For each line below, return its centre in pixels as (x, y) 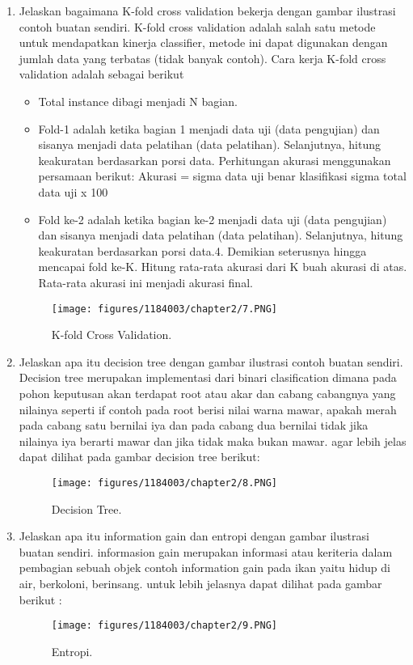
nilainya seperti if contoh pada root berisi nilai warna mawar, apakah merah (208, 409)
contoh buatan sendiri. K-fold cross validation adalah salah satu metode (197, 26)
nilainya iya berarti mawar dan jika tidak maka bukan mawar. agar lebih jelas (213, 441)
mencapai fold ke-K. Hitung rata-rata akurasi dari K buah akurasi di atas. (223, 267)
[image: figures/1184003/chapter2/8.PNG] (164, 483)
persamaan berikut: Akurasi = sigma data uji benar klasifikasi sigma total (222, 176)
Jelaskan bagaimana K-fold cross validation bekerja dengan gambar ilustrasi (207, 11)
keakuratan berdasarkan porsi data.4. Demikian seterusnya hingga (202, 250)
